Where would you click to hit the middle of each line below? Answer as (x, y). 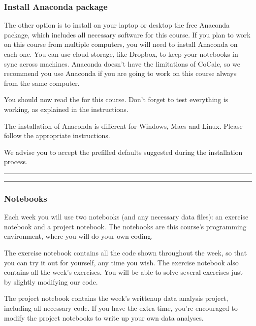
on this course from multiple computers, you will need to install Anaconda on (121, 44)
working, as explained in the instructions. (66, 109)
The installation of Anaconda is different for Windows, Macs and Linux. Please (123, 126)
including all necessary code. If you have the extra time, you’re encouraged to (121, 308)
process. (16, 162)
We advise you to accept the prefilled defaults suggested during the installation (123, 152)
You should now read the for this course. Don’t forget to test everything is (116, 99)
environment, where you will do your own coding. (79, 236)
